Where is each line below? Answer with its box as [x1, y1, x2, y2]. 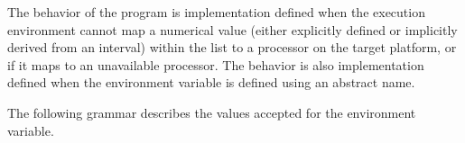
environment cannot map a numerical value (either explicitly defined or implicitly [7, 20, 458, 39]
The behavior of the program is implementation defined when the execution [7, 3, 425, 21]
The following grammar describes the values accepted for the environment [7, 103, 416, 121]
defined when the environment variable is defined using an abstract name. [7, 73, 415, 92]
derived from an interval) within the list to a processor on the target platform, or [7, 38, 457, 57]
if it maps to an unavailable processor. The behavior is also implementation [7, 55, 424, 74]
